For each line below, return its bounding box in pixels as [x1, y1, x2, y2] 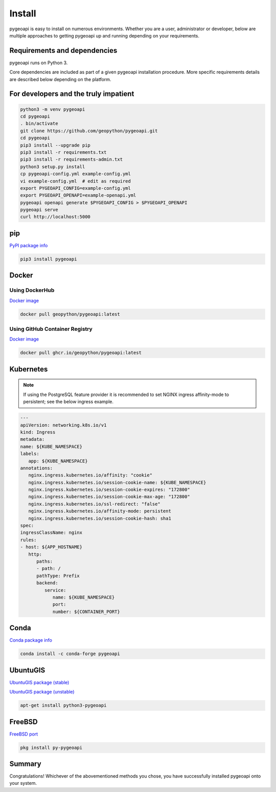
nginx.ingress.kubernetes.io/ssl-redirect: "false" [28, 501, 160, 507]
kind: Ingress [20, 429, 56, 435]
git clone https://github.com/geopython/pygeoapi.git [20, 128, 158, 133]
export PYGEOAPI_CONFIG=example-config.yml [20, 185, 131, 191]
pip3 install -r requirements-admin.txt [20, 156, 123, 163]
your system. [9, 780, 37, 786]
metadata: [20, 437, 45, 442]
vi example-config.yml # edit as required [20, 178, 131, 184]
